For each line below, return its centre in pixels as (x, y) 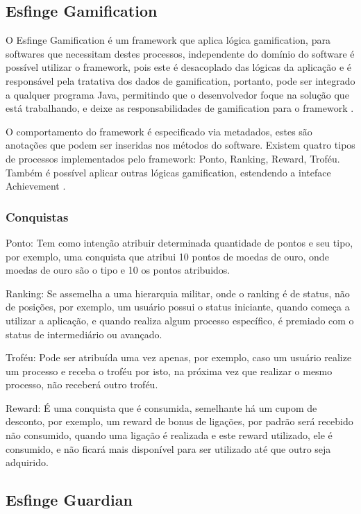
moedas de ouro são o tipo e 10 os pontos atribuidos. (118, 270)
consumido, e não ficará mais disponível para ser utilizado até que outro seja (168, 448)
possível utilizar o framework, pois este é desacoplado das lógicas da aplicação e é (178, 67)
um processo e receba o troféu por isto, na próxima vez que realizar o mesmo (169, 371)
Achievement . (36, 186)
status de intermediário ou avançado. (84, 334)
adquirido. (27, 462)
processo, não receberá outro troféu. (82, 384)
